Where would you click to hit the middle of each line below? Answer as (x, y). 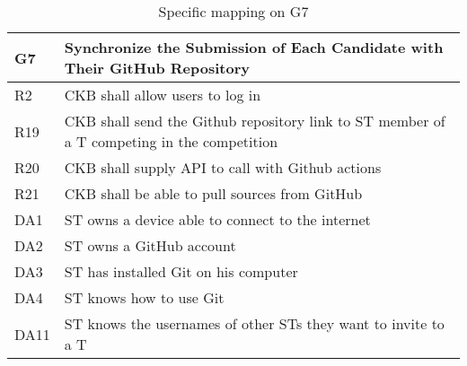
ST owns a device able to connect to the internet (217, 219)
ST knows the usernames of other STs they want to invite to (254, 323)
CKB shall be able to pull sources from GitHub (213, 193)
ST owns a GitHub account (150, 245)
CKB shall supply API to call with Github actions (223, 167)
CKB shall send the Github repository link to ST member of (255, 121)
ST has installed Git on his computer (181, 271)
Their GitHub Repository (157, 68)
